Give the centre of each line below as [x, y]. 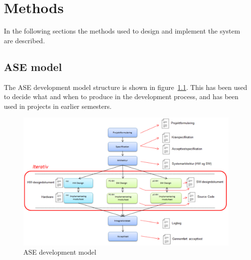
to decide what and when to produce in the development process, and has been [121, 96]
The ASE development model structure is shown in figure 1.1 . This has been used [126, 87]
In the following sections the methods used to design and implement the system [122, 31]
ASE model [33, 66]
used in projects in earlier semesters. [58, 106]
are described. [24, 40]
